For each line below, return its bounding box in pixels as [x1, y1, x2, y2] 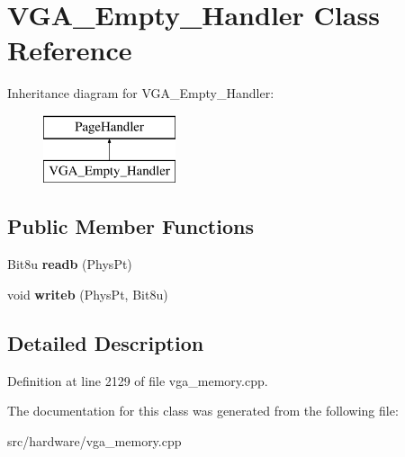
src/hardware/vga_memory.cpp [7, 431, 182, 450]
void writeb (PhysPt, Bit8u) [7, 284, 168, 303]
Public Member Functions [7, 212, 254, 240]
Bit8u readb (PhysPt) [7, 255, 132, 273]
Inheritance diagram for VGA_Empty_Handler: [7, 84, 274, 103]
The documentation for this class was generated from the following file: [7, 401, 399, 420]
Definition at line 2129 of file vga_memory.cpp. [7, 371, 268, 390]
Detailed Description [7, 328, 204, 356]
